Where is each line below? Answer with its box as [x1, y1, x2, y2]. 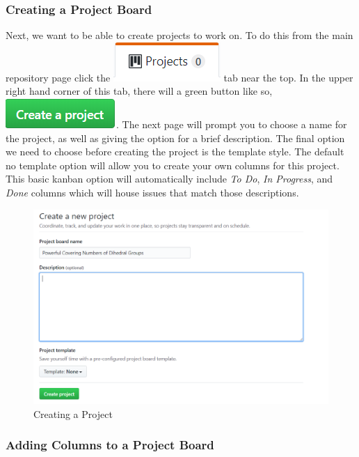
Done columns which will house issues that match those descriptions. [6, 185, 299, 199]
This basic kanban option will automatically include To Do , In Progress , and [6, 171, 333, 186]
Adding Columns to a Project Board [6, 436, 214, 454]
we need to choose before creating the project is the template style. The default [6, 144, 344, 159]
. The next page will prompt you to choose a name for [116, 117, 347, 131]
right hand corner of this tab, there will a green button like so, [6, 84, 273, 98]
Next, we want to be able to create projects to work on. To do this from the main [6, 28, 353, 42]
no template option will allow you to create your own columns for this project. [6, 157, 340, 172]
